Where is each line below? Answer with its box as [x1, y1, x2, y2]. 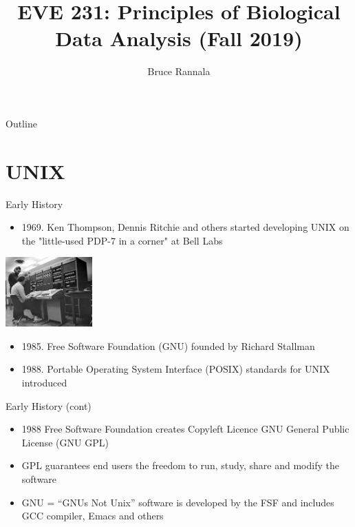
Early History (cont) [6, 398, 92, 413]
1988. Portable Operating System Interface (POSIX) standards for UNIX [21, 362, 330, 376]
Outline [6, 116, 37, 130]
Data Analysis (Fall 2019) [55, 24, 303, 52]
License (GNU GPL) [21, 435, 109, 449]
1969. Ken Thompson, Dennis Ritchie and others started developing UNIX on [21, 220, 349, 234]
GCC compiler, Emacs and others [21, 508, 164, 523]
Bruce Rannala [147, 64, 211, 79]
